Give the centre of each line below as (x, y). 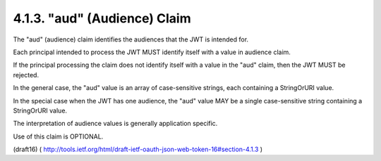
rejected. (26, 75)
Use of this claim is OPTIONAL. (58, 136)
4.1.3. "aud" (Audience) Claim (102, 18)
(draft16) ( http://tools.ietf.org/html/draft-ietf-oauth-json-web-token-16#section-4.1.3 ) (138, 149)
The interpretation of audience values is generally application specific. (115, 124)
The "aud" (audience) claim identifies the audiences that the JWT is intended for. (131, 39)
